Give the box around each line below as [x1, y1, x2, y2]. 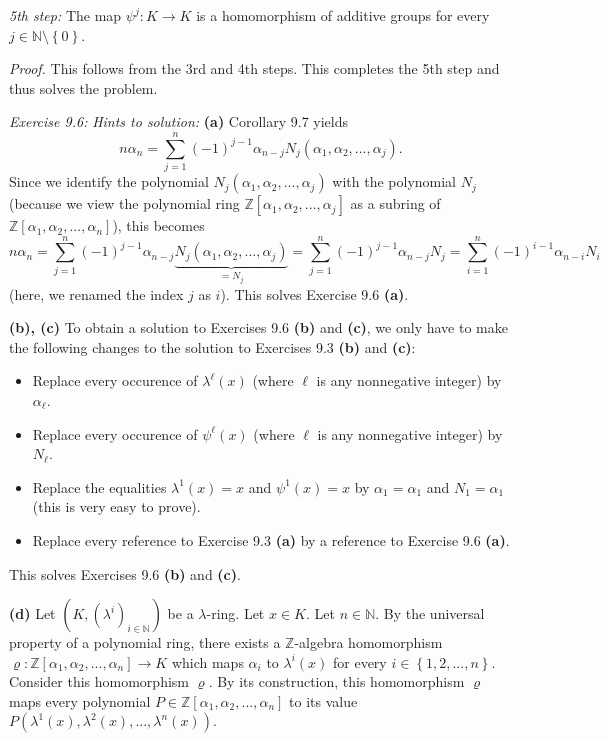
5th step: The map [9, 5, 122, 25]
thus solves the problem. [9, 77, 158, 98]
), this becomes [112, 215, 205, 236]
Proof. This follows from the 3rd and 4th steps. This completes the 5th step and [9, 58, 500, 79]
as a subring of [350, 193, 441, 214]
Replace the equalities [32, 476, 167, 497]
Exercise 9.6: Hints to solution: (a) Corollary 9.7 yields [9, 111, 348, 132]
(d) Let [9, 603, 56, 624]
